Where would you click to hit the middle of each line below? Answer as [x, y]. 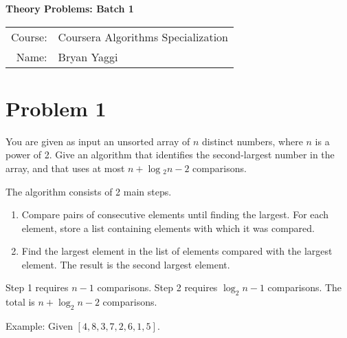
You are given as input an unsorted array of [98, 141]
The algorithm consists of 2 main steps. [89, 191]
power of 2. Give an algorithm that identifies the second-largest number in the [170, 155]
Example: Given [39, 326]
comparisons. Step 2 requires [157, 287]
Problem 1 [56, 108]
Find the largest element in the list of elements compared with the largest [177, 251]
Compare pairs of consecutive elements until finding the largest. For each [175, 214]
